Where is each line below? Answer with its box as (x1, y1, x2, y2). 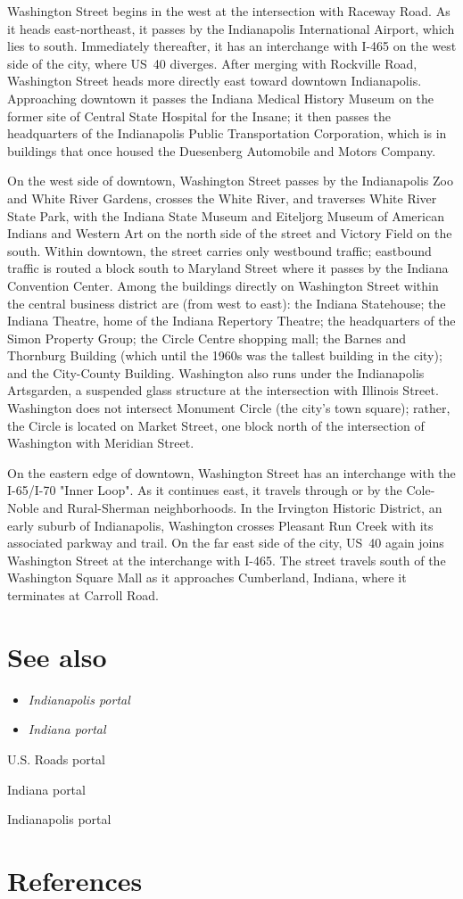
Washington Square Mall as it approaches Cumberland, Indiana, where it (7, 568, 407, 587)
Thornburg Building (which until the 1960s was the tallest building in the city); (7, 346, 442, 365)
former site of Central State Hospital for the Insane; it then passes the (7, 106, 391, 125)
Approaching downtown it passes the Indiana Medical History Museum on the (7, 88, 434, 107)
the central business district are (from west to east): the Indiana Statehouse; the (7, 293, 446, 312)
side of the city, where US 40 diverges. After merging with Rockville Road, (7, 54, 418, 72)
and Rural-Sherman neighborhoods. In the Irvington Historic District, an (43, 499, 442, 517)
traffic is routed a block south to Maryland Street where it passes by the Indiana (7, 259, 449, 277)
